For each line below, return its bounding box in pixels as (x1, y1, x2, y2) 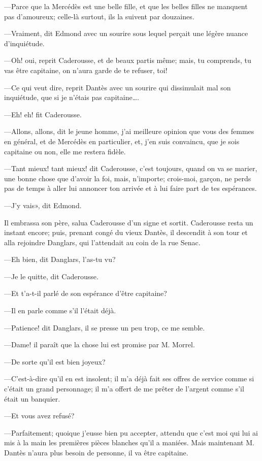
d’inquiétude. (4, 38, 45, 48)
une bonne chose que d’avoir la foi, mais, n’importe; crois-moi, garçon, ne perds (4, 173, 251, 183)
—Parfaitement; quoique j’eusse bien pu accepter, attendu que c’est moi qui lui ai (4, 427, 258, 438)
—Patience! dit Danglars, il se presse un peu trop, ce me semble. (4, 322, 205, 333)
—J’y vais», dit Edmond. (4, 200, 82, 210)
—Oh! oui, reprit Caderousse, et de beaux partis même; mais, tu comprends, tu (4, 55, 251, 65)
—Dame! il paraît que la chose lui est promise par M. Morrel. (4, 339, 195, 350)
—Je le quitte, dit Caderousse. (4, 271, 99, 281)
